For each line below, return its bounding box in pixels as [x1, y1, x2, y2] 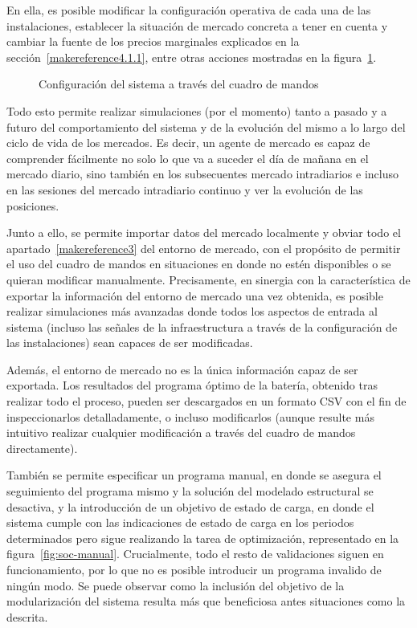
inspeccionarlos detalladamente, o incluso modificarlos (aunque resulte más [6, 408, 374, 425]
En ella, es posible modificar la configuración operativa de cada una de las [6, 2, 371, 18]
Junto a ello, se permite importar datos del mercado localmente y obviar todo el [6, 224, 401, 241]
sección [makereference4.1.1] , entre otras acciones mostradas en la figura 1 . [6, 48, 377, 65]
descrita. [6, 608, 48, 625]
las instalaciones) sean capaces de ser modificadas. [6, 334, 253, 351]
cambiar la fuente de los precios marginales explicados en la [6, 33, 300, 50]
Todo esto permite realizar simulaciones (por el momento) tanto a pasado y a [6, 102, 387, 119]
